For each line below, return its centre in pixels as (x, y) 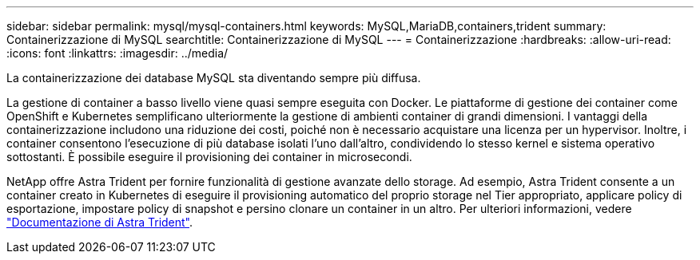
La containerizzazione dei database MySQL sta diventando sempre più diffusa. (214, 78)
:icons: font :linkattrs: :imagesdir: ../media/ (117, 53)
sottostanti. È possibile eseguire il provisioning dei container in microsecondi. (209, 157)
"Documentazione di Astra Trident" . (100, 222)
